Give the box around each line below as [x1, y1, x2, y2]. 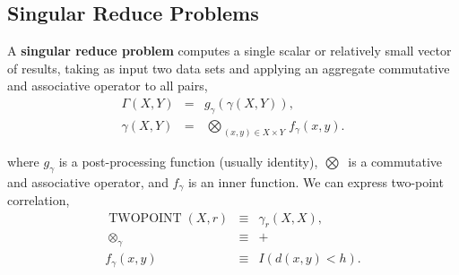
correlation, [7, 190, 70, 209]
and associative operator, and [7, 172, 169, 191]
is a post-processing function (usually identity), [58, 151, 318, 170]
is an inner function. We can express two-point [187, 172, 444, 191]
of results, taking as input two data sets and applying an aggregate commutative [7, 58, 450, 77]
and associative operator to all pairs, [7, 76, 208, 95]
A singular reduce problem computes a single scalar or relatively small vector [7, 41, 452, 60]
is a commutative [348, 151, 443, 170]
